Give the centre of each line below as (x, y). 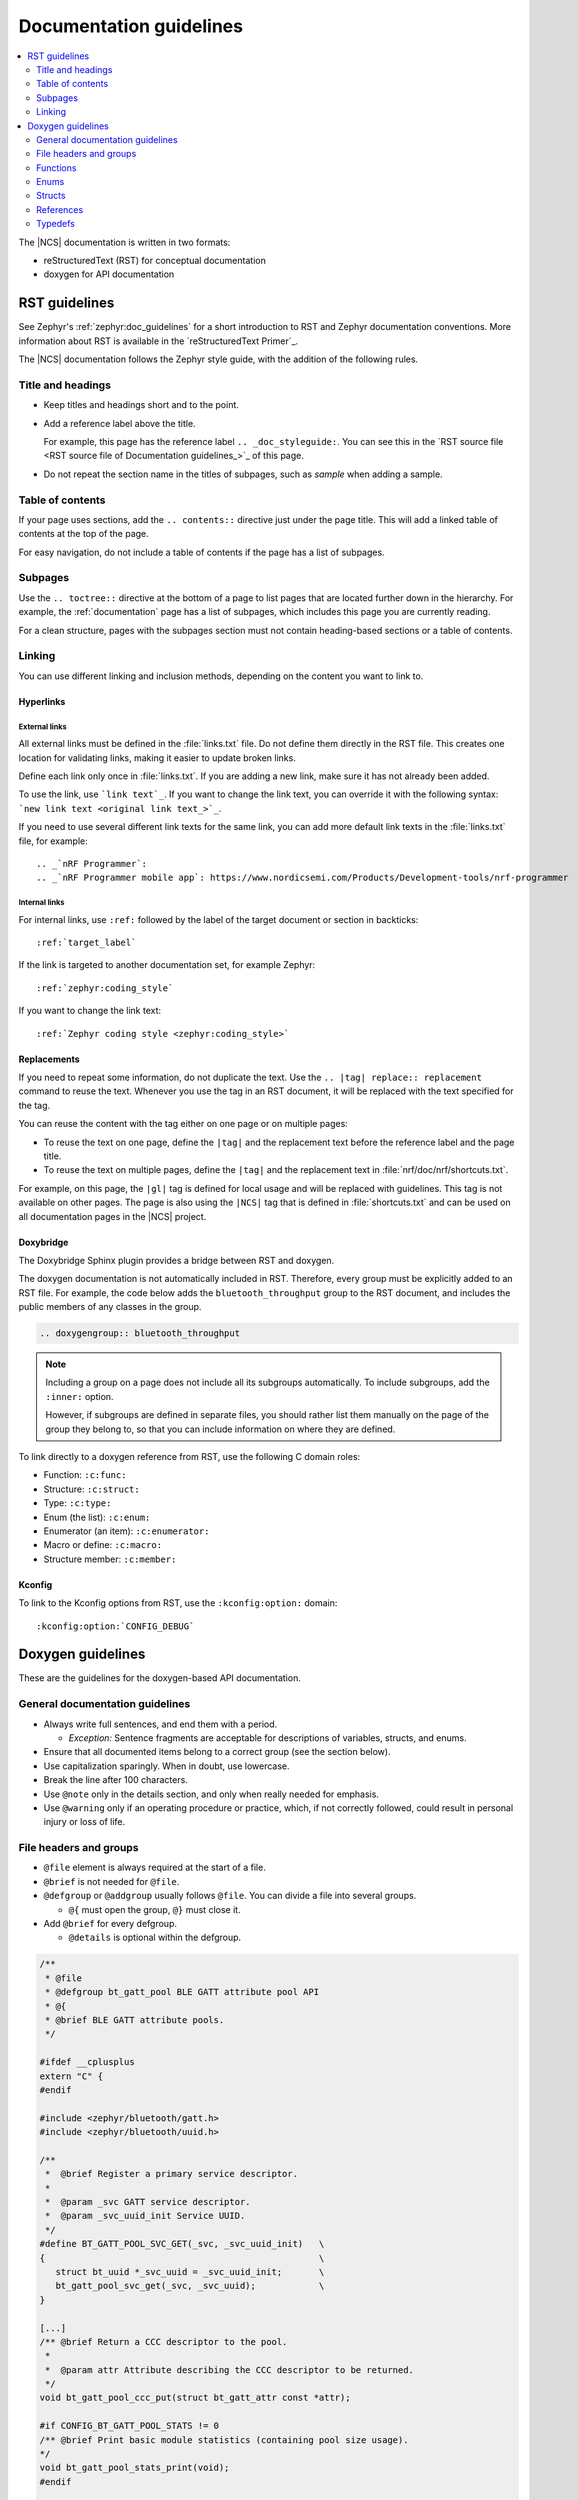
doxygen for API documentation (109, 274)
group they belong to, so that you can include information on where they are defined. (220, 1429)
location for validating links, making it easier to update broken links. (157, 757)
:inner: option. (79, 1396)
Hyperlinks (42, 701)
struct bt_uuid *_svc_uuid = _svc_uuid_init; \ (190, 2271)
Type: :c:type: (77, 1503)
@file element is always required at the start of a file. (155, 1867)
